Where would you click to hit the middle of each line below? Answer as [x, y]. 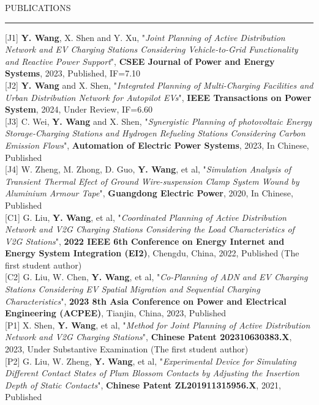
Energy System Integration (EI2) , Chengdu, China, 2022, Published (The [152, 253]
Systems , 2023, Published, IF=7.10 [73, 73]
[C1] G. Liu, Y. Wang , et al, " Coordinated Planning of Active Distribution [146, 217]
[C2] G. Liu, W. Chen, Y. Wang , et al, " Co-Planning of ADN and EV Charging [156, 277]
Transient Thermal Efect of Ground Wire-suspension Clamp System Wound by [152, 181]
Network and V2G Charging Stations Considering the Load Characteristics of [150, 229]
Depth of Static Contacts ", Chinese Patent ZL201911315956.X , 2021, [143, 385]
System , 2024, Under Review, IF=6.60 [79, 109]
